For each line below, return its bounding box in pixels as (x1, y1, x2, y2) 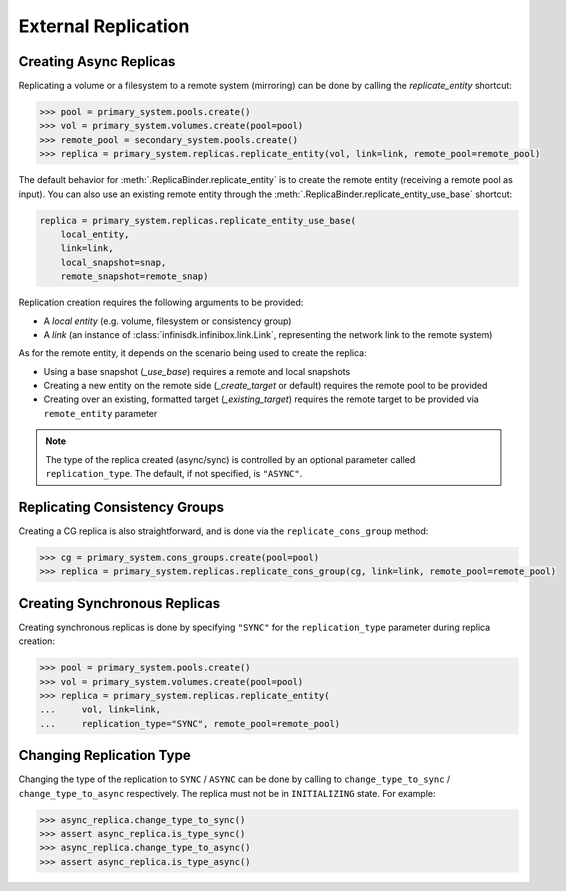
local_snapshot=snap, (60, 256, 167, 268)
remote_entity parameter (43, 407, 158, 419)
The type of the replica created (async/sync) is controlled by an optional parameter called (45, 453, 416, 465)
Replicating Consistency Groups (18, 498, 225, 515)
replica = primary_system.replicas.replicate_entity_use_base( (39, 215, 357, 226)
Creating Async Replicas (18, 53, 176, 70)
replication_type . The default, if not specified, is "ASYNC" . (45, 468, 303, 480)
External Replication (18, 15, 190, 37)
